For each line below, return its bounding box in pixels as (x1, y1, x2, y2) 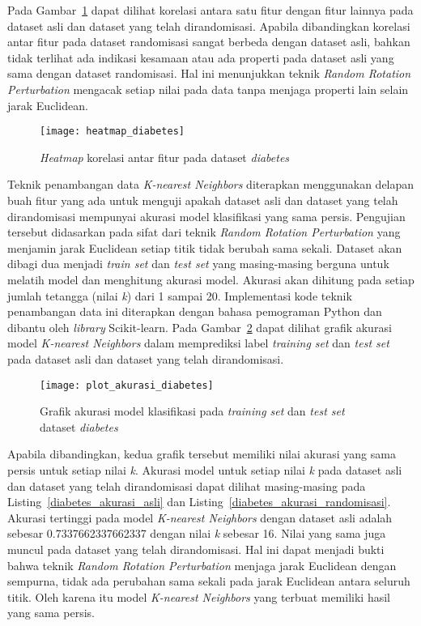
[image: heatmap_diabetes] (40, 126, 185, 138)
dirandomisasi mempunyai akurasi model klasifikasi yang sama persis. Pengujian (7, 207, 406, 224)
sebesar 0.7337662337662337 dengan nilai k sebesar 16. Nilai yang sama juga (7, 525, 386, 542)
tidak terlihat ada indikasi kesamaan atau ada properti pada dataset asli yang (7, 49, 394, 66)
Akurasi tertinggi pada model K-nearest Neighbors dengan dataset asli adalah (7, 509, 393, 526)
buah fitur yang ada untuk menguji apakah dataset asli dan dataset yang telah (7, 192, 398, 208)
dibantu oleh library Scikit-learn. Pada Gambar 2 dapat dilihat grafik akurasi (7, 318, 392, 335)
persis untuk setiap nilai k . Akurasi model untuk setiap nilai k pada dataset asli (7, 461, 402, 478)
